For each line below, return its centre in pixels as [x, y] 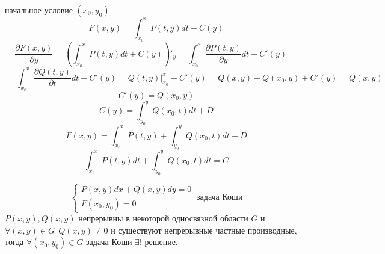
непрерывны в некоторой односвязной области [163, 218]
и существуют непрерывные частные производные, [204, 230]
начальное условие [39, 10]
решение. [161, 242]
